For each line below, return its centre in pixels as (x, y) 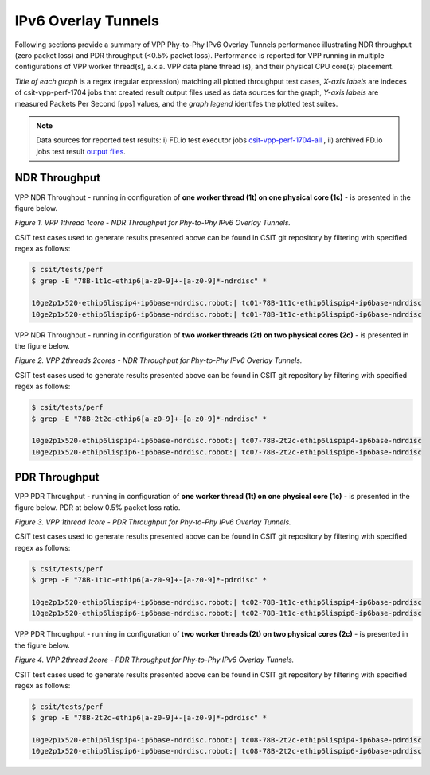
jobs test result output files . (81, 151)
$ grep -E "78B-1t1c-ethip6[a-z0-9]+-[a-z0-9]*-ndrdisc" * (149, 281)
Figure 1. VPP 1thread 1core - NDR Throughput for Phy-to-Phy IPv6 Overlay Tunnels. (152, 223)
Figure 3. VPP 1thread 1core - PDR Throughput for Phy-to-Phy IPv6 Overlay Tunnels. (153, 522)
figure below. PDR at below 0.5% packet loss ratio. (98, 507)
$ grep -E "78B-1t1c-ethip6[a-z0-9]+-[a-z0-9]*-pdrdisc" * (149, 580)
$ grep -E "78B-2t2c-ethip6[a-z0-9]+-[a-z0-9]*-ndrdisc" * (149, 419)
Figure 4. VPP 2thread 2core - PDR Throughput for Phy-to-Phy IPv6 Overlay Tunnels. (154, 660)
